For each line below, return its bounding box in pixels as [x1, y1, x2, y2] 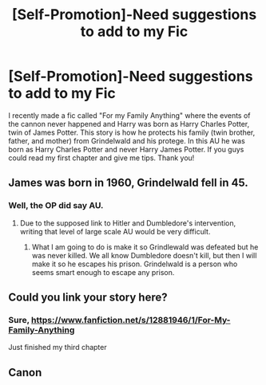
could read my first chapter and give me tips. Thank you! [8, 153, 195, 163]
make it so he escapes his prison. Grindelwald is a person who [31, 259, 238, 269]
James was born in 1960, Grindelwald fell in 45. [8, 176, 249, 190]
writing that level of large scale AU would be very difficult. [19, 226, 211, 236]
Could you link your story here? [8, 291, 168, 304]
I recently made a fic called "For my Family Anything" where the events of [8, 110, 251, 120]
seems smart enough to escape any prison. [31, 267, 175, 277]
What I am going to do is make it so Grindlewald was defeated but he [31, 242, 259, 252]
